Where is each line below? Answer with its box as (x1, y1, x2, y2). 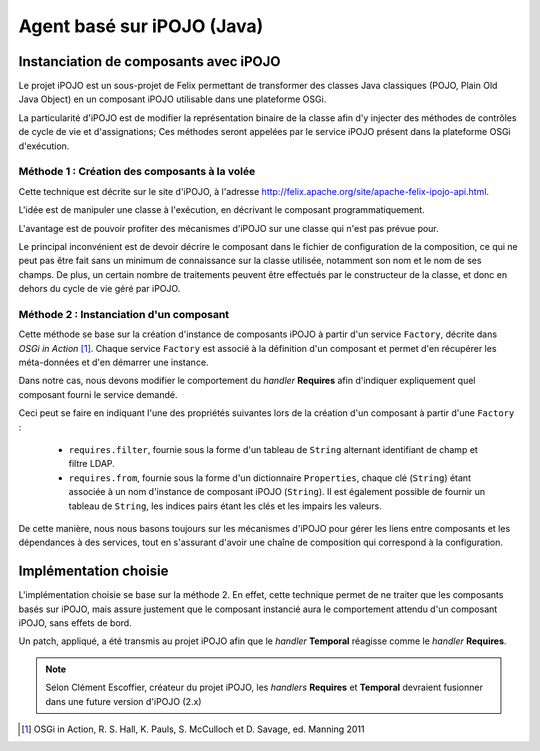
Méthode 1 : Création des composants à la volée (18, 165, 256, 179)
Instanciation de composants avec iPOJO (18, 53, 281, 70)
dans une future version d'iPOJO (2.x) (45, 695, 202, 707)
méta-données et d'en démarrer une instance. (18, 356, 209, 369)
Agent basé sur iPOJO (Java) (18, 15, 264, 37)
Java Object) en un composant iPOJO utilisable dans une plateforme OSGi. (18, 93, 327, 105)
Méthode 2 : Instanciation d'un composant (18, 307, 230, 321)
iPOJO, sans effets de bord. (18, 617, 132, 629)
